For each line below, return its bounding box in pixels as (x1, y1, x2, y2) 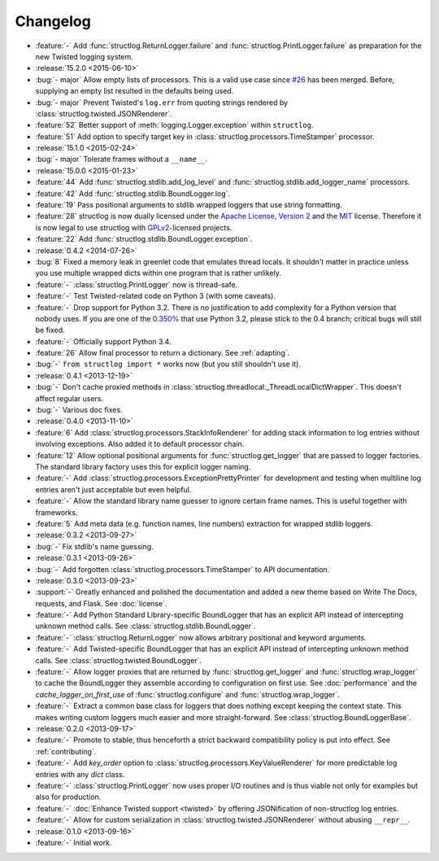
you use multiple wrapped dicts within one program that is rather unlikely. (35, 269, 282, 278)
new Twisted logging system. (35, 51, 133, 61)
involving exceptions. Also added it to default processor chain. (35, 439, 245, 449)
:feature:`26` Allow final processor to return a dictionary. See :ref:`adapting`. (35, 348, 290, 358)
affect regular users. (35, 393, 103, 403)
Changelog (15, 12, 91, 30)
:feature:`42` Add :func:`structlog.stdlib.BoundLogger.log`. (35, 188, 231, 199)
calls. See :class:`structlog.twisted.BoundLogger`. (35, 655, 202, 665)
